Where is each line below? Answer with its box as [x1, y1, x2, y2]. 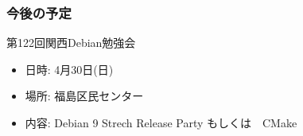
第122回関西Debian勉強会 [6, 34, 136, 51]
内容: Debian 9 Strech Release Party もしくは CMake [25, 115, 297, 130]
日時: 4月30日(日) [25, 60, 114, 77]
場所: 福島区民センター [25, 87, 144, 104]
